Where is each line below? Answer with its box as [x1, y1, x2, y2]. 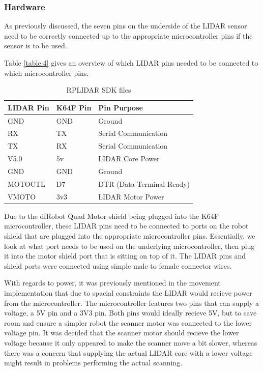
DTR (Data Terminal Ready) [98, 178, 190, 189]
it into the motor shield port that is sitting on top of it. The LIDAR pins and [4, 250, 246, 261]
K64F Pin [56, 102, 92, 112]
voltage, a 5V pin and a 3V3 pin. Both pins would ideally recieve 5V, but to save [4, 307, 257, 318]
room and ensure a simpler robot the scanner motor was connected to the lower [4, 317, 252, 328]
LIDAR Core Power [98, 153, 160, 164]
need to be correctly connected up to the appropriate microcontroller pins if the [4, 30, 253, 41]
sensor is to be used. [4, 40, 67, 51]
